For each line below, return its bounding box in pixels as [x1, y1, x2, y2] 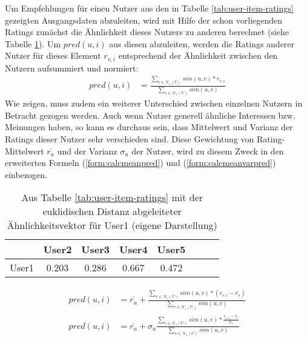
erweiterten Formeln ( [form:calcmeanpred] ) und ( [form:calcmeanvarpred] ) [5, 156, 276, 169]
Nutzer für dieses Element [5, 49, 101, 62]
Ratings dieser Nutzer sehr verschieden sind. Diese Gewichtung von [5, 132, 254, 145]
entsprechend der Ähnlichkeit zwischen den [118, 49, 278, 62]
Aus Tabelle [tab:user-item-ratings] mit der [21, 190, 203, 205]
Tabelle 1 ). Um [5, 37, 61, 50]
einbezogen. [5, 168, 47, 180]
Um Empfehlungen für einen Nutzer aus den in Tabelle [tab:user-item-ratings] [5, 2, 294, 14]
